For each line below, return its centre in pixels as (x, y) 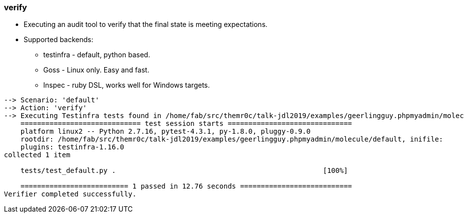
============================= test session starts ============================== (186, 124)
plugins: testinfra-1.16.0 (72, 147)
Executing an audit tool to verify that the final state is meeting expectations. (146, 24)
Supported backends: (58, 40)
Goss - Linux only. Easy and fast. (96, 70)
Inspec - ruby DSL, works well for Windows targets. (127, 85)
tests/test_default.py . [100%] (184, 171)
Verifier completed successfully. (70, 194)
